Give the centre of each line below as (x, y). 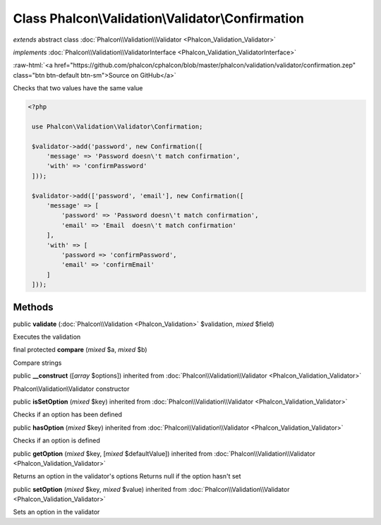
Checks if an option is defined (56, 440)
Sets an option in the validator (56, 512)
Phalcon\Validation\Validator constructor (71, 389)
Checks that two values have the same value (78, 88)
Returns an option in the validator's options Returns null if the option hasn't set (127, 476)
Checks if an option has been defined (68, 415)
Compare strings (37, 363)
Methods (33, 307)
